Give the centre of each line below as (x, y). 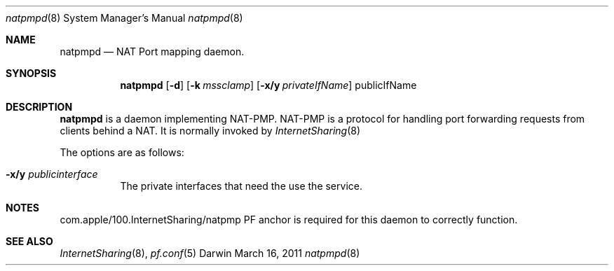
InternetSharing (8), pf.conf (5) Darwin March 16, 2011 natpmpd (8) (210, 253)
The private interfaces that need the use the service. (241, 186)
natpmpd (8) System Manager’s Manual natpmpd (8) (124, 18)
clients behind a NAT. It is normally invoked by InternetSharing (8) (210, 131)
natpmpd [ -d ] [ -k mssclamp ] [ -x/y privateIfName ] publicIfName (268, 85)
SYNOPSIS (31, 73)
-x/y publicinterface (52, 174)
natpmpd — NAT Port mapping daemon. (152, 51)
